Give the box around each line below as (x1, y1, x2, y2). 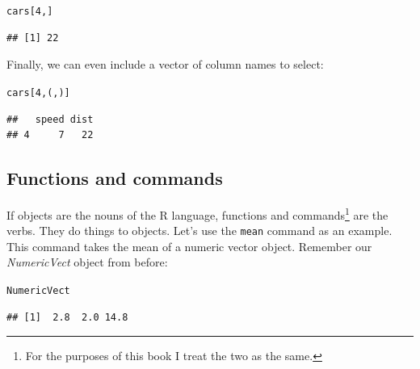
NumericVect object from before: (6, 254, 168, 270)
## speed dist (6, 113, 94, 125)
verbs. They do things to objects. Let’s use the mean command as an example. (6, 222, 393, 239)
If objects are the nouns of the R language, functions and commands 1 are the (6, 203, 388, 223)
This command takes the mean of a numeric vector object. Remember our (6, 237, 372, 254)
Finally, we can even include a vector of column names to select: (6, 56, 324, 73)
